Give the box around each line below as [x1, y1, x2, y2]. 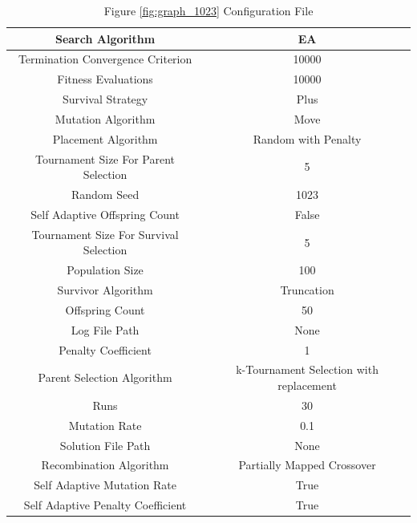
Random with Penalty [253, 130, 362, 147]
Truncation [280, 282, 334, 298]
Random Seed [71, 186, 140, 203]
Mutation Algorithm [55, 110, 156, 127]
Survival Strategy [62, 91, 148, 107]
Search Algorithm [55, 30, 156, 47]
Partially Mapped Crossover [238, 456, 376, 473]
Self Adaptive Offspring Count [30, 205, 180, 222]
